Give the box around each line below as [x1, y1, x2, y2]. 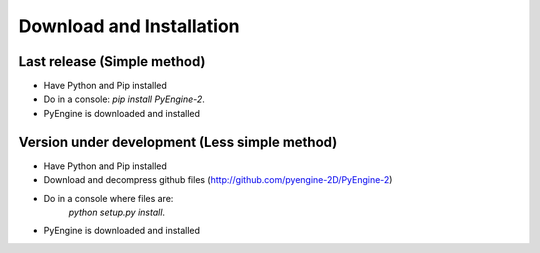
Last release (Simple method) [18, 53, 206, 70]
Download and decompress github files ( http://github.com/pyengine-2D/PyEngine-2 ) [43, 174, 393, 186]
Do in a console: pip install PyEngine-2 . [43, 93, 205, 105]
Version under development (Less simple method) [18, 133, 338, 150]
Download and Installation [18, 15, 240, 37]
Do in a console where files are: [43, 192, 174, 204]
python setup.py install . [68, 206, 165, 218]
